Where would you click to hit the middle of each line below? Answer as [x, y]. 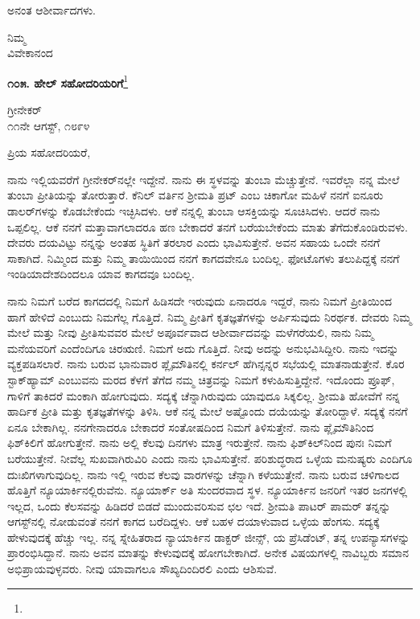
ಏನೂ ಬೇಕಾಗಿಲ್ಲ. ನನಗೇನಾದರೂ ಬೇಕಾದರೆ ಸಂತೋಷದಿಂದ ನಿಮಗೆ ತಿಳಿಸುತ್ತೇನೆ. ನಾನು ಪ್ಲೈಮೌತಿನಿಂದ [191, 426]
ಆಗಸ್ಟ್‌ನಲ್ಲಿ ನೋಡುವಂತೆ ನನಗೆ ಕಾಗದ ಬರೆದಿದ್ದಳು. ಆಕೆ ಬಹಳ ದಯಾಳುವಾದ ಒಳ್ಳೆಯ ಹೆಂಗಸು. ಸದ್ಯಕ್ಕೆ [194, 521]
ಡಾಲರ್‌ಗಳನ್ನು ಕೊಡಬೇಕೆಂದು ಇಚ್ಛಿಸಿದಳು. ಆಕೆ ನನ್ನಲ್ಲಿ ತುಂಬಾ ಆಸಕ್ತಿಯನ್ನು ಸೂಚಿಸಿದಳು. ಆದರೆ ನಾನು [194, 211]
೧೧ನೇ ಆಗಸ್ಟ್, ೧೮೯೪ [49, 125]
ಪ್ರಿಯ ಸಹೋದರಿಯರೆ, [49, 152]
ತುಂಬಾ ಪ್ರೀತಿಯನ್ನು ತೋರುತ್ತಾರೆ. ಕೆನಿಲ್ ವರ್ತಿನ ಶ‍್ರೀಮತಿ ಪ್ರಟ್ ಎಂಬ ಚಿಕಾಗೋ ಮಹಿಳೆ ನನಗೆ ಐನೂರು [196, 195]
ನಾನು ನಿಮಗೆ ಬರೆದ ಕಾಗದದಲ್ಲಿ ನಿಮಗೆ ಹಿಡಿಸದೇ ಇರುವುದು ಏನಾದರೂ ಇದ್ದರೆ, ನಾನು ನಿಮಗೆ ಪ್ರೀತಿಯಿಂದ [200, 300]
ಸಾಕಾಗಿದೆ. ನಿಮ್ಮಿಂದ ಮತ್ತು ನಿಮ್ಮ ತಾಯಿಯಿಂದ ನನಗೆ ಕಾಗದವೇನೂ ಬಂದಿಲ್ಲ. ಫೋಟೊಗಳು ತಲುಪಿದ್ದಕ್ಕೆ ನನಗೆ [204, 258]
